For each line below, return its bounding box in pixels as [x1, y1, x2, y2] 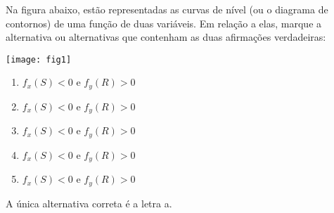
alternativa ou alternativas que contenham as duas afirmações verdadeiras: [6, 30, 326, 44]
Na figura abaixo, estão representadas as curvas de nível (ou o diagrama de [6, 2, 328, 16]
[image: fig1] [6, 54, 72, 65]
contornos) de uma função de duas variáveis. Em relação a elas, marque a [6, 15, 322, 30]
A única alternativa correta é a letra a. [6, 195, 172, 210]
